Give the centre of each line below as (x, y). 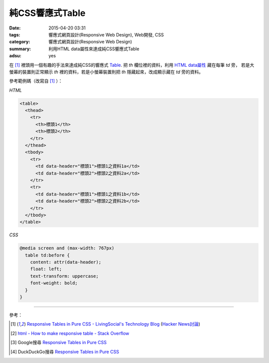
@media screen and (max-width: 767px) (67, 248)
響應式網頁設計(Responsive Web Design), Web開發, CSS (106, 34)
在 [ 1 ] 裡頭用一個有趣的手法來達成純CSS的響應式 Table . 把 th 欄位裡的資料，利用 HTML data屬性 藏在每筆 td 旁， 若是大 (132, 65)
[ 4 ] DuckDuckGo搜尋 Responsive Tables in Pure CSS (65, 352)
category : (20, 42)
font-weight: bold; (54, 283)
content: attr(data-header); (66, 262)
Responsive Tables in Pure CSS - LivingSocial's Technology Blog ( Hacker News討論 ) (113, 324)
